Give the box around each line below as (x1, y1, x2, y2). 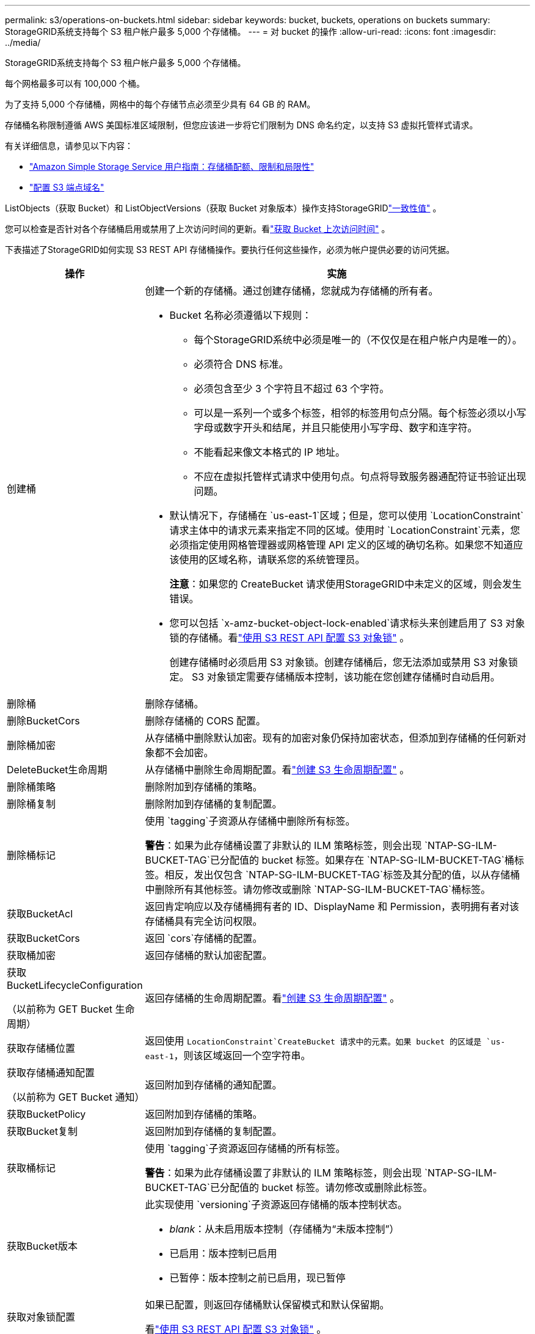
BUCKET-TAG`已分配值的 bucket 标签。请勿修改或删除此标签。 (145, 1181, 433, 1194)
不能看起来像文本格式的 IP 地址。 (194, 446, 346, 458)
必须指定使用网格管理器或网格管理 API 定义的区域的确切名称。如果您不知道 (169, 539, 514, 551)
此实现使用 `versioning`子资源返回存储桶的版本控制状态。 (145, 1198, 407, 1211)
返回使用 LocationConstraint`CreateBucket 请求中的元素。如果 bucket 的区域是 (145, 1035, 482, 1047)
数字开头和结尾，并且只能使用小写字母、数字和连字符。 (223, 421, 478, 434)
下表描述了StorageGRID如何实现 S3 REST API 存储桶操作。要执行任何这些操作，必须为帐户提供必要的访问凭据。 (5, 244, 455, 255)
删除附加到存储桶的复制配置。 (145, 798, 282, 810)
